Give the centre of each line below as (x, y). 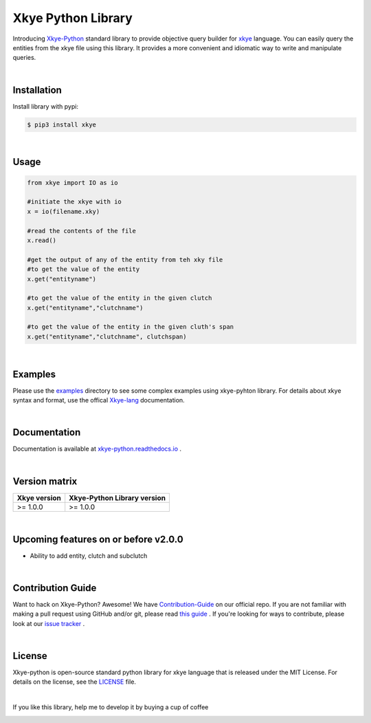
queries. (24, 58)
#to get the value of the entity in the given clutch (120, 298)
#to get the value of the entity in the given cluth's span (131, 327)
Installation (37, 90)
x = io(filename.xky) (64, 211)
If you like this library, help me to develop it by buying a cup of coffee (111, 707)
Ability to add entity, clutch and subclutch (89, 555)
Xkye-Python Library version (117, 497)
